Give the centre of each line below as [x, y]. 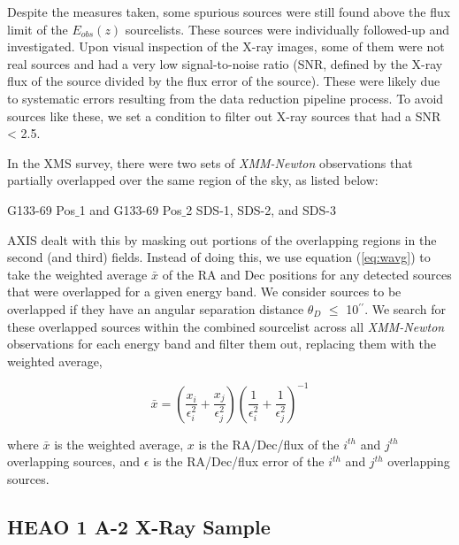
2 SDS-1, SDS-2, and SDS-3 [261, 209]
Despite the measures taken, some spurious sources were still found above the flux [229, 12]
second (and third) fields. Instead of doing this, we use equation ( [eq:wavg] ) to [219, 257]
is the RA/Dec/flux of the [269, 444]
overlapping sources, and [73, 461]
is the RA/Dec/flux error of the [238, 461]
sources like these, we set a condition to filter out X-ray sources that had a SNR [224, 115]
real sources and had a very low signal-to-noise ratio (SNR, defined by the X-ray [225, 63]
